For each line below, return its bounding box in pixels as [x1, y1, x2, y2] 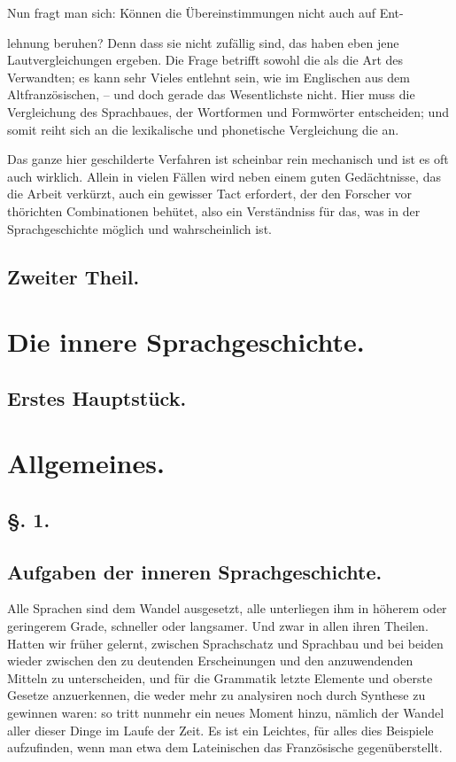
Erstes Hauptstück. [7, 384, 187, 411]
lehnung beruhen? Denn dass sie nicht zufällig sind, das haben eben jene [7, 33, 399, 51]
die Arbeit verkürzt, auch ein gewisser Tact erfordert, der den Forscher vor [7, 184, 413, 203]
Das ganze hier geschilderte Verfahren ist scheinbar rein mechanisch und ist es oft [7, 150, 449, 168]
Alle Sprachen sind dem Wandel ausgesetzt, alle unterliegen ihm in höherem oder [7, 599, 447, 618]
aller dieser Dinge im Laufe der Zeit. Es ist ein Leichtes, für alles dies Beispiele [7, 720, 434, 739]
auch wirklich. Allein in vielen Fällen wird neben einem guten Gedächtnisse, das [7, 167, 441, 185]
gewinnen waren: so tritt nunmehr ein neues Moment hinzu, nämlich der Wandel [7, 703, 444, 721]
